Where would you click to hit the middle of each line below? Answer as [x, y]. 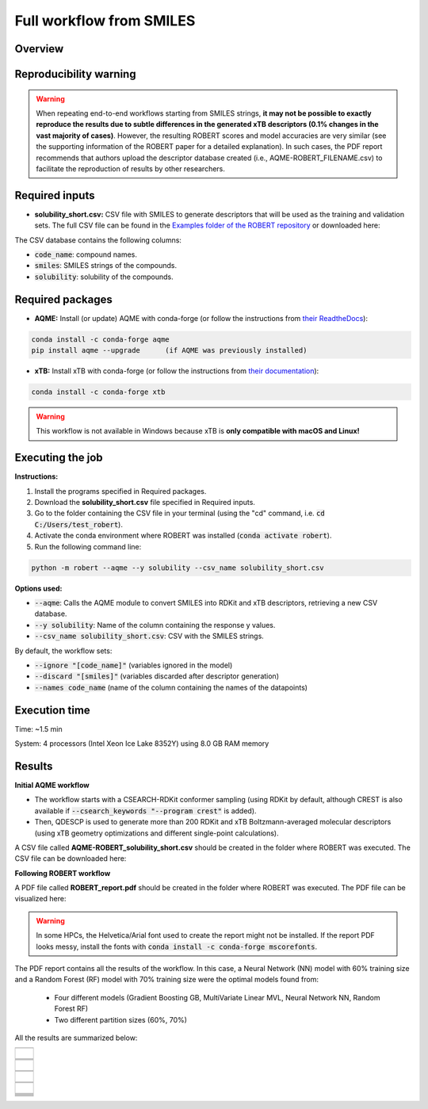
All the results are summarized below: [76, 1038]
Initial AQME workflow [52, 785]
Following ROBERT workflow [63, 873]
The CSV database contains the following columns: [98, 240]
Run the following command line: [88, 546]
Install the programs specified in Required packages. [120, 491]
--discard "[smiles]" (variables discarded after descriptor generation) [157, 676]
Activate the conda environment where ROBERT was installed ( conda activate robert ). [183, 536]
